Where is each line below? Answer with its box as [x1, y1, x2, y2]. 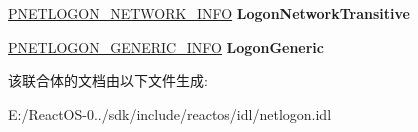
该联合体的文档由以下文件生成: [8, 70, 208, 91]
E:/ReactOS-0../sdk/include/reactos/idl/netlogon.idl [8, 103, 332, 124]
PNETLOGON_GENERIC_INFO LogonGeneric [8, 36, 324, 57]
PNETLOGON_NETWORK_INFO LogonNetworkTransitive [8, 3, 410, 23]
